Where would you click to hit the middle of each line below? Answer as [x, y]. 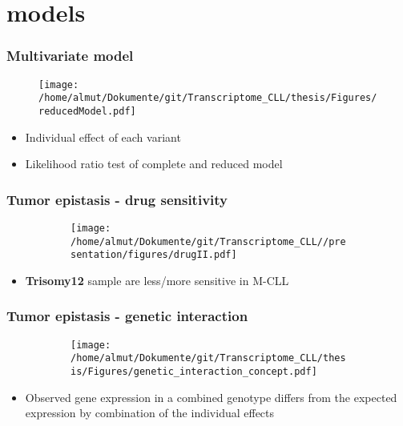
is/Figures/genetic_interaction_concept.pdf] [194, 372]
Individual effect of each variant [103, 137]
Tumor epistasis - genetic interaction [127, 316]
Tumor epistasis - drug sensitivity [117, 199]
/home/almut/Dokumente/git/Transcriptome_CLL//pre [208, 241]
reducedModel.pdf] [87, 111]
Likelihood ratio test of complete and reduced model [154, 164]
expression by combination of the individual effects [150, 413]
